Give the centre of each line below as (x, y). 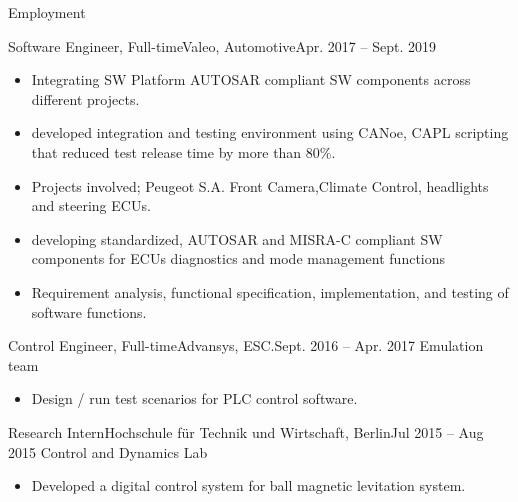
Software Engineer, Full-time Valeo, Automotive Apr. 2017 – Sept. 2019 (222, 45)
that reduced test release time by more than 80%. (183, 151)
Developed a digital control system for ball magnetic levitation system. (248, 485)
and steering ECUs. (91, 205)
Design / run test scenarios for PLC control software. (194, 398)
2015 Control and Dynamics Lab (108, 451)
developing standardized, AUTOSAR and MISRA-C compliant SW (237, 238)
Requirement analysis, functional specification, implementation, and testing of (270, 291)
